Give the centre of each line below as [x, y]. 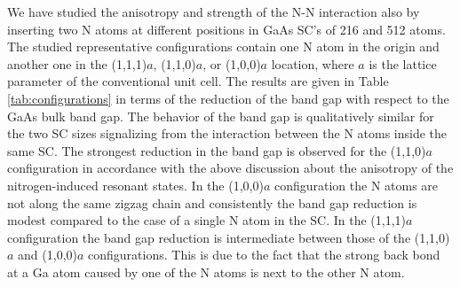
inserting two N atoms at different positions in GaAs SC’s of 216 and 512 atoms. [226, 29]
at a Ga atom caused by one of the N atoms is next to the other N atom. [206, 271]
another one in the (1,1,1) [77, 63]
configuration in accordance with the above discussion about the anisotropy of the [230, 168]
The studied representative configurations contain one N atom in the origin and [223, 47]
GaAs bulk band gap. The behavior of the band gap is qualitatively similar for [221, 116]
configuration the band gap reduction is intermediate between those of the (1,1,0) [229, 237]
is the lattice [403, 63]
